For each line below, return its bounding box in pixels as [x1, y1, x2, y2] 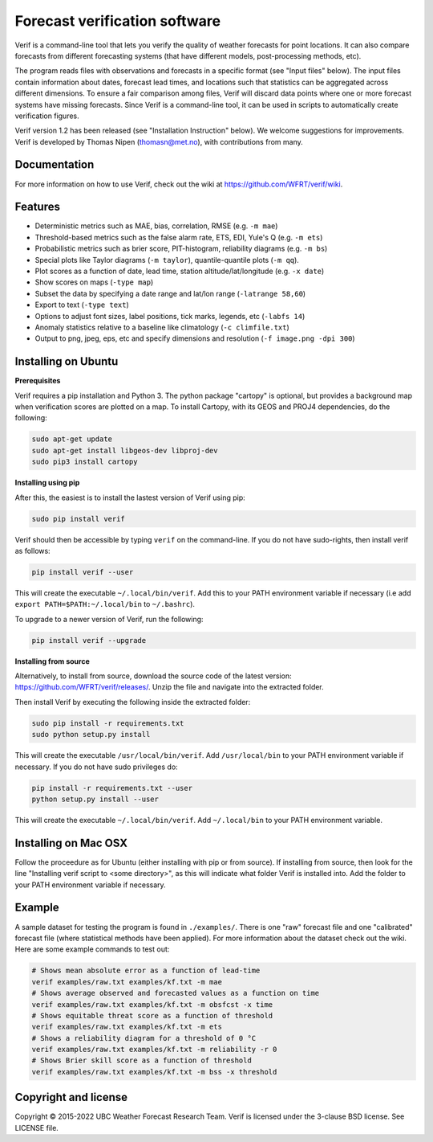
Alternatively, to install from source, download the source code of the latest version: [14, 671, 292, 681]
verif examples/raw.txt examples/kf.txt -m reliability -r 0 [31, 1045, 277, 1054]
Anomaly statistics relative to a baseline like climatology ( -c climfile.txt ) [34, 322, 290, 332]
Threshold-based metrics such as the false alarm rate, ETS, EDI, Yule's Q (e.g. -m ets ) [34, 232, 323, 242]
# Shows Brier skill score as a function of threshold [31, 1056, 252, 1065]
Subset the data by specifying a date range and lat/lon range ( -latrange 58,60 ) [34, 289, 306, 298]
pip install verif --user [31, 567, 134, 576]
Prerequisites [14, 376, 61, 386]
